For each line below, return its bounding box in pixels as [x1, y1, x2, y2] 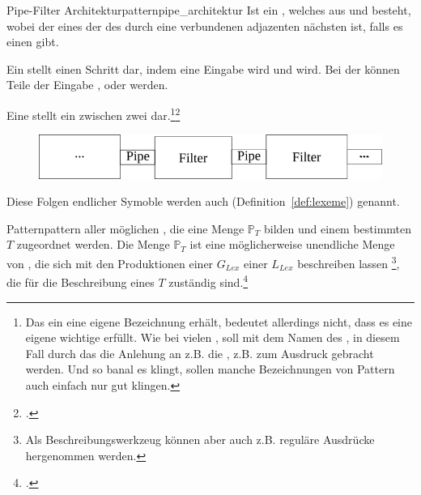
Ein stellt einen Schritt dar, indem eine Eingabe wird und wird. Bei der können [6, 60, 400, 77]
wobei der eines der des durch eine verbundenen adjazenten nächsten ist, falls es [6, 17, 403, 34]
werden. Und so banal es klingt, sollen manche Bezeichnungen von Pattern [25, 361, 395, 378]
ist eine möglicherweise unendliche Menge [189, 236, 395, 253]
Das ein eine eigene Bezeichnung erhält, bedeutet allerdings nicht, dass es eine [25, 313, 412, 330]
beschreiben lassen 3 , [297, 253, 400, 271]
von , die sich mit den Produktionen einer [6, 254, 214, 271]
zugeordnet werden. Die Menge [16, 236, 170, 253]
